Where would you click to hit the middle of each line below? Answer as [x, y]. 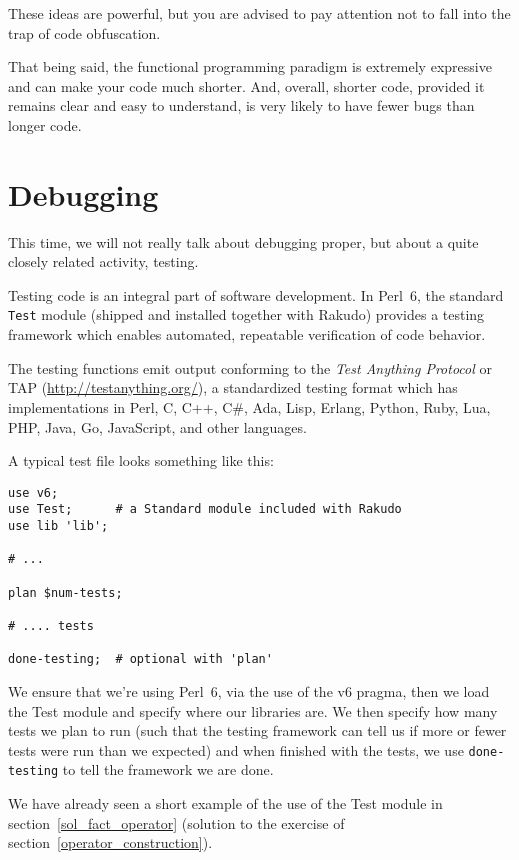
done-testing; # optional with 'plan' [140, 659]
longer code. [45, 124]
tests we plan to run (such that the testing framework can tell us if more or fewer [257, 730]
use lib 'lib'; [58, 526]
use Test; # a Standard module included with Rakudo [205, 509]
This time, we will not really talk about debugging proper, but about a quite [243, 241]
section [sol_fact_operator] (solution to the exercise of [176, 822]
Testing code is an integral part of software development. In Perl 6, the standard [256, 294]
